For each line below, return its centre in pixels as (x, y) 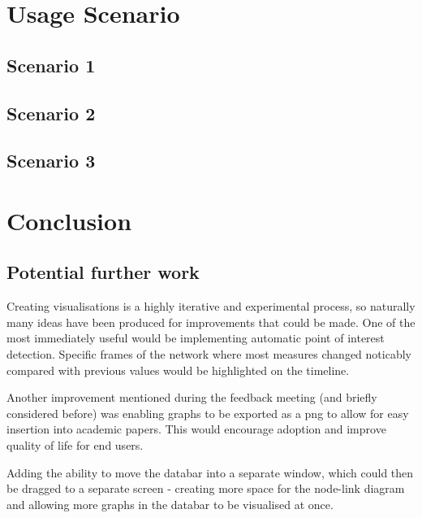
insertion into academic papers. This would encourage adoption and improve (196, 429)
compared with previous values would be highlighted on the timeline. (178, 370)
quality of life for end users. (75, 445)
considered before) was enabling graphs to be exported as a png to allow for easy (208, 413)
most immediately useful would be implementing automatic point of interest (196, 338)
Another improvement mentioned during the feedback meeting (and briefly (192, 397)
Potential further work (103, 272)
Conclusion (69, 220)
